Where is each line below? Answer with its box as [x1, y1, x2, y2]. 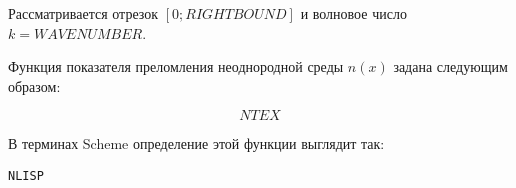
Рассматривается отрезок [8, 3, 159, 23]
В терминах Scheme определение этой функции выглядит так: [8, 133, 385, 154]
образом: [8, 75, 61, 96]
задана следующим [393, 56, 508, 77]
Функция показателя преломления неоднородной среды [8, 56, 344, 77]
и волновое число [300, 3, 407, 23]
